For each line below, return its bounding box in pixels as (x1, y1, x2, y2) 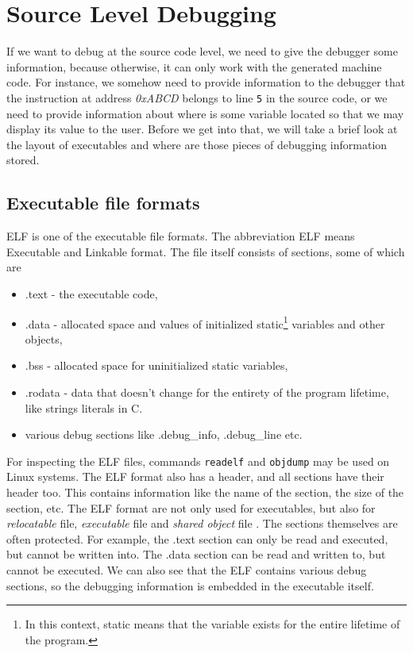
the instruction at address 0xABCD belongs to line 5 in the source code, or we (6, 89, 388, 106)
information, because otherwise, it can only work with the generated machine (6, 58, 382, 75)
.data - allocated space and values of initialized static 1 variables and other (25, 313, 385, 332)
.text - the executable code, (25, 285, 158, 302)
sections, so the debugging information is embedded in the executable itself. (6, 577, 374, 593)
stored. (6, 152, 40, 168)
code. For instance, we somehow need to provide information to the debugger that (6, 74, 406, 90)
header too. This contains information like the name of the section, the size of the (6, 483, 404, 500)
